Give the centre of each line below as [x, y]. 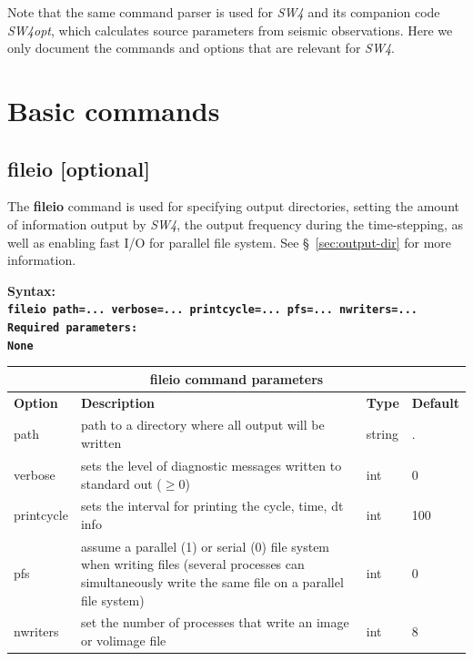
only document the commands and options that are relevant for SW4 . [201, 48]
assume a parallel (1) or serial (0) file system [205, 546]
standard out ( [121, 483]
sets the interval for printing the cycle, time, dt [212, 506]
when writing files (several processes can [192, 564]
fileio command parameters [236, 378]
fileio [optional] [79, 168]
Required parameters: [73, 327]
